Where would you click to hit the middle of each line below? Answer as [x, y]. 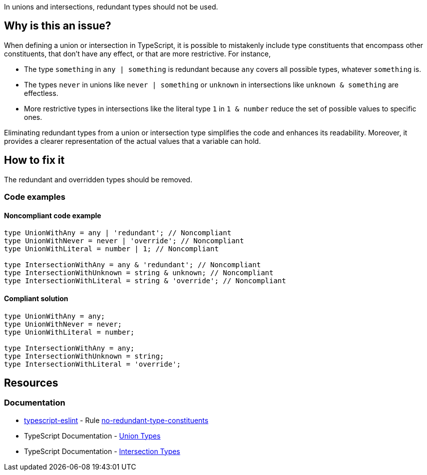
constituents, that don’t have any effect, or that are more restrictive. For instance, [137, 53]
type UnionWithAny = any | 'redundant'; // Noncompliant [118, 233]
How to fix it [34, 160]
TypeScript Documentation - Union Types [92, 436]
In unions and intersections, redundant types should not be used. [111, 7]
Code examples [35, 197]
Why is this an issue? [58, 26]
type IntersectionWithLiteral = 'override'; [93, 364]
